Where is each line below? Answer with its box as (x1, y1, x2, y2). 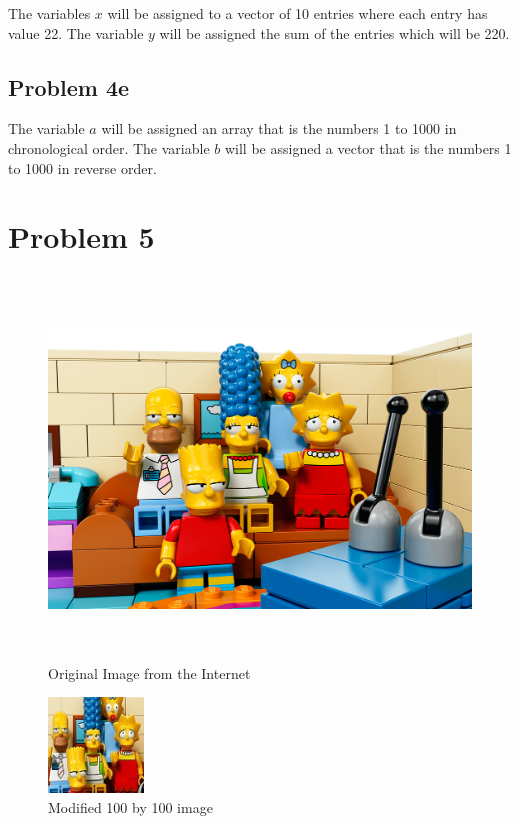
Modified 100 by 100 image (48, 797, 213, 818)
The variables (8, 3, 91, 23)
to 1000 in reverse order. (8, 157, 157, 178)
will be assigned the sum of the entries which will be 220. (159, 22, 510, 43)
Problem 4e (8, 71, 130, 102)
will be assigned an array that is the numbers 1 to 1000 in (101, 118, 457, 139)
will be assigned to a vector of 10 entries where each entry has (107, 3, 488, 23)
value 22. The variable (8, 22, 144, 43)
